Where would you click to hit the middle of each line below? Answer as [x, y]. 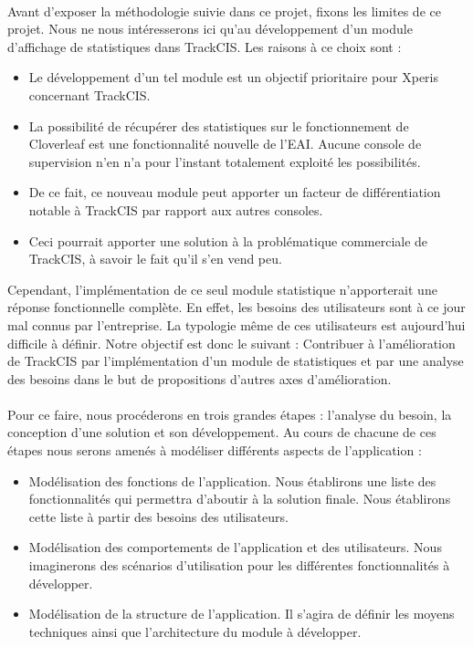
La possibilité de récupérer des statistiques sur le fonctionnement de [219, 125]
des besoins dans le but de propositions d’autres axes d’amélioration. [200, 378]
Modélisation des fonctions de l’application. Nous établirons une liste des [232, 480]
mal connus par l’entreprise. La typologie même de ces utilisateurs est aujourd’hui [236, 324]
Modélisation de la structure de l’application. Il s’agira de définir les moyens [242, 614]
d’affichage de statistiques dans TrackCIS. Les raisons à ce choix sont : [205, 46]
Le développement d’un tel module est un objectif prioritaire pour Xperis [233, 77]
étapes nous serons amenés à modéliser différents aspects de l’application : [215, 450]
